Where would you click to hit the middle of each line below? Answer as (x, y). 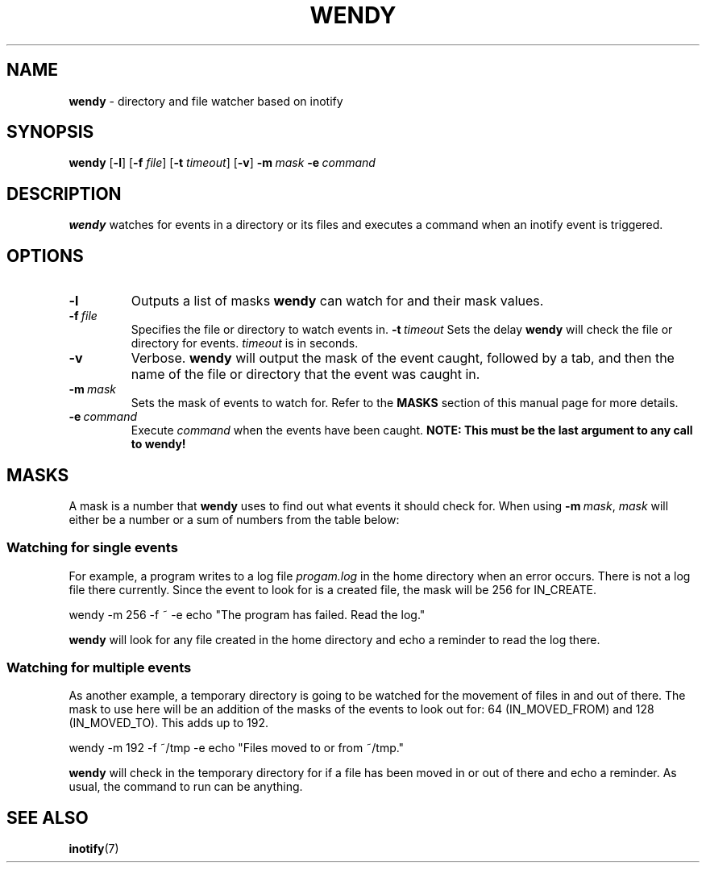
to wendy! (158, 444)
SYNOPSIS (50, 132)
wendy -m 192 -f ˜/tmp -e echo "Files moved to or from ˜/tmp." (237, 748)
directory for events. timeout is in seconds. (245, 343)
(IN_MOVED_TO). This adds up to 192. (169, 723)
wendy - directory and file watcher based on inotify (206, 101)
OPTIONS (45, 256)
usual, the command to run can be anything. (186, 787)
